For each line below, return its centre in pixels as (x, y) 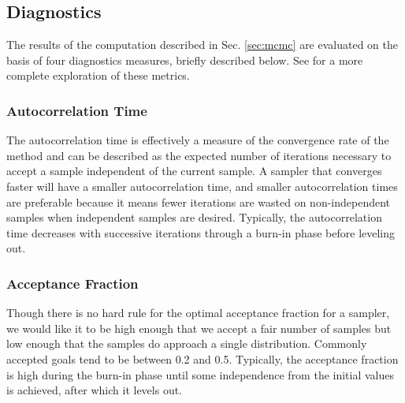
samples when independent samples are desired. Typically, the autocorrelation (194, 217)
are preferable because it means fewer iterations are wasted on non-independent (199, 201)
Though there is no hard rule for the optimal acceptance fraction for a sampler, (198, 313)
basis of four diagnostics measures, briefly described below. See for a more (185, 60)
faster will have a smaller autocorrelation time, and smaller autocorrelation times (202, 186)
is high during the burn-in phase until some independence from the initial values (201, 374)
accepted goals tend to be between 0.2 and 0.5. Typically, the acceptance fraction (202, 358)
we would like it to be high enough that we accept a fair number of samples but (199, 328)
